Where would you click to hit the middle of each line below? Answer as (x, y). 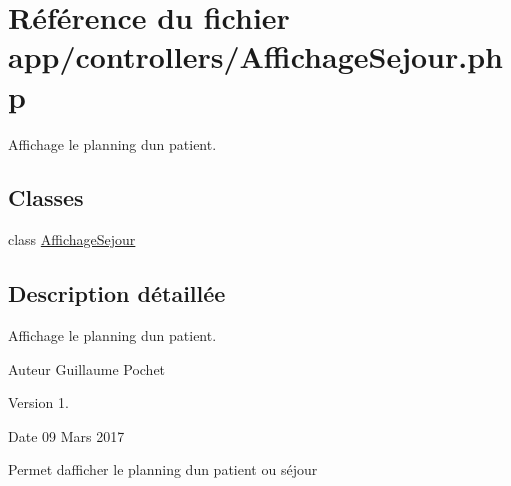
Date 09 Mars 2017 (66, 435)
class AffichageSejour (72, 239)
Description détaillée (117, 293)
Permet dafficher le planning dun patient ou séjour (163, 469)
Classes (46, 197)
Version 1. (38, 402)
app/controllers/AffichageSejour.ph (255, 56)
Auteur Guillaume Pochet (87, 368)
